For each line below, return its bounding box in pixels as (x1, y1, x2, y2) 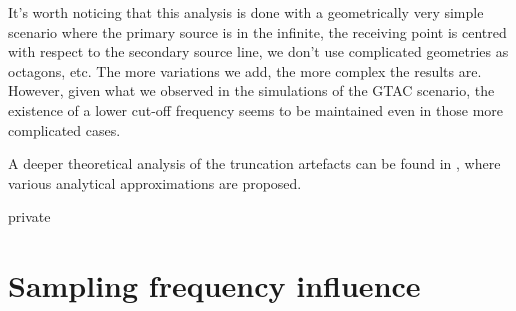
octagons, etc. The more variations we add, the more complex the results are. (8, 60, 482, 81)
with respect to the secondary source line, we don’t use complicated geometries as (8, 41, 509, 62)
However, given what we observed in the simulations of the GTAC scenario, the (8, 80, 495, 101)
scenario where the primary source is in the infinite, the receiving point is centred (8, 21, 507, 42)
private (8, 206, 51, 227)
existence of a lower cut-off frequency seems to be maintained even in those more (8, 99, 503, 120)
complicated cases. (8, 119, 121, 140)
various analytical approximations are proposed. (8, 172, 302, 193)
